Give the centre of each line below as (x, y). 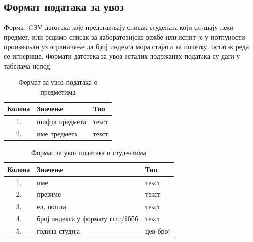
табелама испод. (28, 66)
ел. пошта (51, 206)
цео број (158, 230)
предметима (58, 92)
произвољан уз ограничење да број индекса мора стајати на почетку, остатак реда (126, 46)
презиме (49, 194)
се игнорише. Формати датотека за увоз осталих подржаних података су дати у (122, 56)
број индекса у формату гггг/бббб (88, 219)
